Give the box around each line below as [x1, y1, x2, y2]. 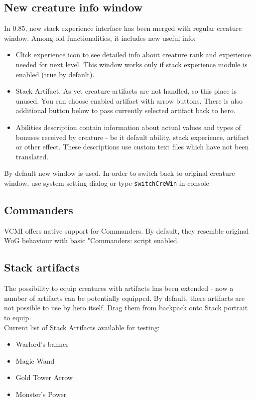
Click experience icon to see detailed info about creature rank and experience [15, 49, 251, 60]
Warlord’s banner [15, 339, 69, 349]
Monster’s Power [15, 389, 67, 399]
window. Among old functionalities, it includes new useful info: [4, 32, 196, 43]
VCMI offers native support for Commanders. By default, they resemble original [4, 225, 249, 236]
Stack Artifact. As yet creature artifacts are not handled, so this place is [15, 86, 237, 96]
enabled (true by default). [15, 69, 95, 79]
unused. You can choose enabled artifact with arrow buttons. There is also [15, 95, 243, 106]
